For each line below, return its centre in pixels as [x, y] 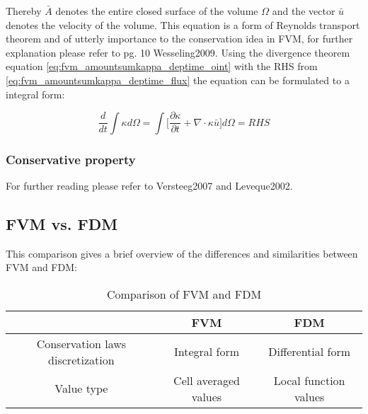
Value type [81, 389]
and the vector [304, 11]
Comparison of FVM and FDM [184, 294]
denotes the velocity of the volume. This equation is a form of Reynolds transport [183, 24]
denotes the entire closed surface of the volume [157, 11]
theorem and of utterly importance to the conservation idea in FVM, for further [179, 39]
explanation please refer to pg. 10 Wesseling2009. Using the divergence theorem [178, 52]
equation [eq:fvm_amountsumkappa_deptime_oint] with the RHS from [162, 66]
